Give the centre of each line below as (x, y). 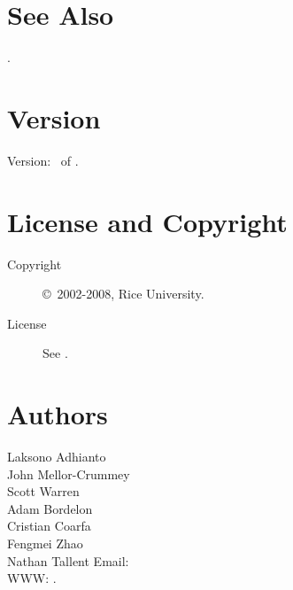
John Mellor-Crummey (69, 474)
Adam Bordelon (50, 508)
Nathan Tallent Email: (68, 560)
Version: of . (43, 160)
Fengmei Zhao (45, 543)
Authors (58, 414)
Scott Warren (43, 491)
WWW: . (32, 578)
